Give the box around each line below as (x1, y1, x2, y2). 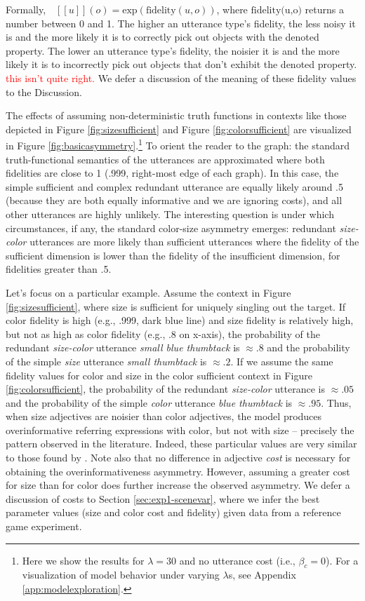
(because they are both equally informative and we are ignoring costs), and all (6, 193, 343, 208)
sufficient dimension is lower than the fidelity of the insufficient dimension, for (6, 248, 340, 262)
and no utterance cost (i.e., (179, 553, 296, 567)
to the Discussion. (6, 84, 82, 99)
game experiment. (6, 519, 82, 534)
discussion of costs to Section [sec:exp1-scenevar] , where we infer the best (6, 491, 320, 506)
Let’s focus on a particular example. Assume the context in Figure (6, 285, 291, 299)
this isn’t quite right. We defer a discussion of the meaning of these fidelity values (6, 70, 357, 85)
